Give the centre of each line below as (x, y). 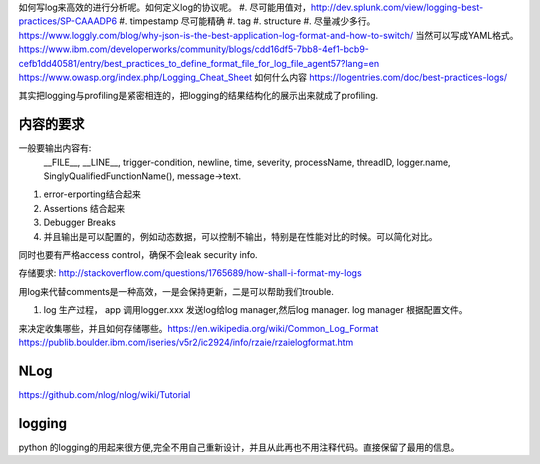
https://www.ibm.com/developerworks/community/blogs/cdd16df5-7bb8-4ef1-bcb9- (194, 49)
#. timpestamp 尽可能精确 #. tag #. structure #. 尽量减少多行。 (247, 21)
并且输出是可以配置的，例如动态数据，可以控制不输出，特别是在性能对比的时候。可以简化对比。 (240, 236)
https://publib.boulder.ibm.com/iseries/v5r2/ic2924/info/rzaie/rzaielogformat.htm (186, 342)
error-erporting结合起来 (92, 194)
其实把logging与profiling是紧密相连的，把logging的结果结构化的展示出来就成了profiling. (198, 96)
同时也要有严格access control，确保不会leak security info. (138, 254)
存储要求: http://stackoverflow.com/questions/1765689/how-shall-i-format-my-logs (190, 273)
